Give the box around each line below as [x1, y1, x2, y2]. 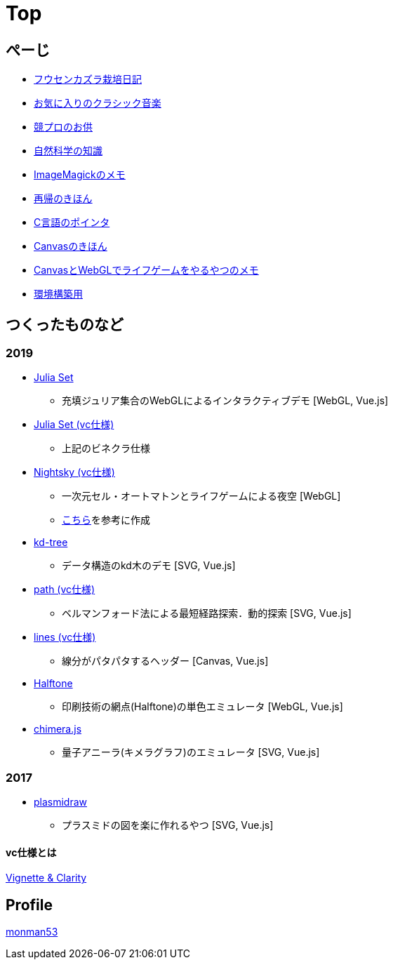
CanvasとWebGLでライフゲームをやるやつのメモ [34, 264, 259, 277]
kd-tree [34, 536, 68, 549]
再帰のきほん [34, 192, 93, 205]
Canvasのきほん [34, 240, 107, 253]
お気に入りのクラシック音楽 [34, 97, 161, 109]
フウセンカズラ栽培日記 [34, 73, 142, 86]
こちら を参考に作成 [62, 514, 150, 526]
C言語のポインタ [34, 216, 110, 229]
